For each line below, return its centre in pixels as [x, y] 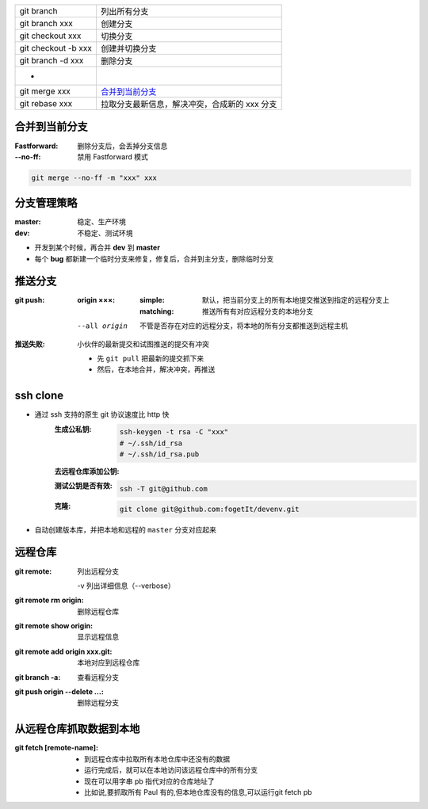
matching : [157, 311]
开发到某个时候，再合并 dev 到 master [97, 248]
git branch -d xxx [52, 61]
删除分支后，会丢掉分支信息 [122, 146]
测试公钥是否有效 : [83, 486]
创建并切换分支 [128, 49]
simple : [153, 300]
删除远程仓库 [98, 611]
